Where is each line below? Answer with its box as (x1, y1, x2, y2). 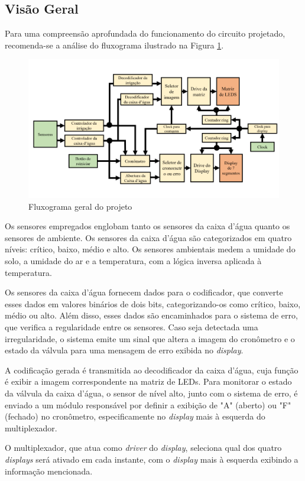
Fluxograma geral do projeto (28, 200, 132, 212)
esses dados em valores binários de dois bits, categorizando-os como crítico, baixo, (5, 297, 301, 310)
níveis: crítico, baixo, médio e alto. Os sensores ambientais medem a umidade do (5, 243, 296, 255)
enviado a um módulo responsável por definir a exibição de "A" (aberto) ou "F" (5, 398, 291, 411)
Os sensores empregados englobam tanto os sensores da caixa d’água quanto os (5, 220, 290, 232)
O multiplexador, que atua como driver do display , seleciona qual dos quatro (5, 441, 282, 454)
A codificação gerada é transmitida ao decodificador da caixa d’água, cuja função (5, 363, 298, 376)
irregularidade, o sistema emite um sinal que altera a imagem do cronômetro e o (5, 332, 295, 344)
